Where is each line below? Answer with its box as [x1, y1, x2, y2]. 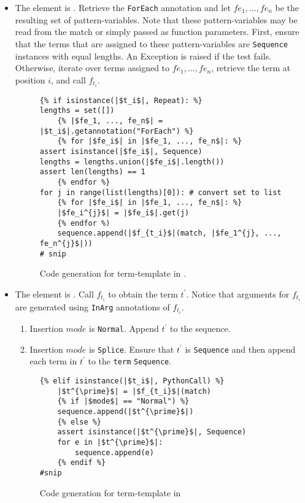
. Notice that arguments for [186, 287, 290, 300]
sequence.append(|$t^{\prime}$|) [57, 407, 194, 416]
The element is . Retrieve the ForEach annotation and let [15, 1, 231, 13]
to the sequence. [170, 322, 231, 335]
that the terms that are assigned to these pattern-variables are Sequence [15, 37, 288, 50]
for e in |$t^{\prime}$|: [57, 437, 163, 447]
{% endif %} [57, 458, 106, 467]
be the [275, 1, 299, 13]
